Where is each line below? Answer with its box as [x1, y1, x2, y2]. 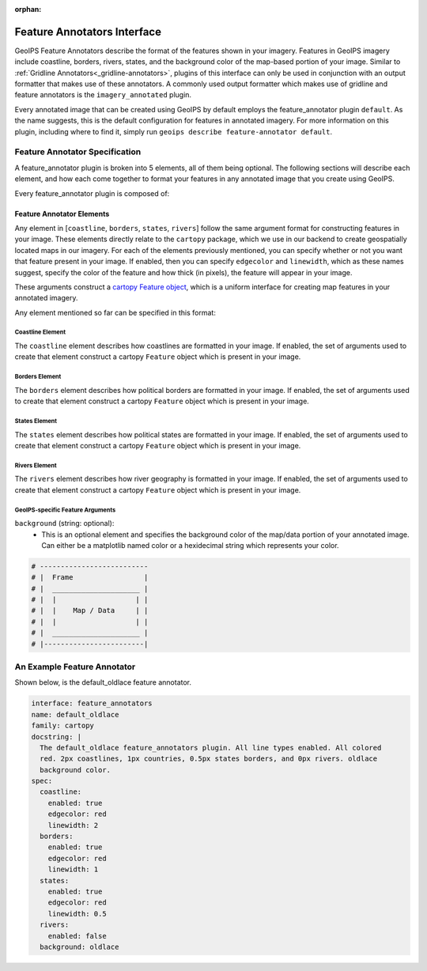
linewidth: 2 [47, 821, 99, 829]
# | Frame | [31, 573, 149, 582]
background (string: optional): [14, 519, 115, 528]
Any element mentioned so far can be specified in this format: [14, 308, 217, 317]
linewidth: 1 [47, 865, 99, 874]
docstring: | [31, 732, 82, 741]
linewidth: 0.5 [47, 909, 107, 918]
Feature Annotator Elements [14, 209, 110, 218]
